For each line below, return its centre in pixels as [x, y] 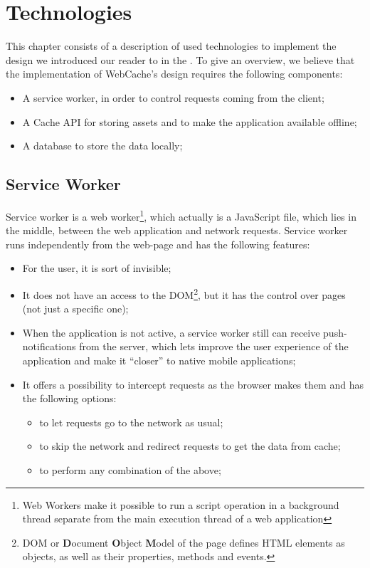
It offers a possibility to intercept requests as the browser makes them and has [193, 384]
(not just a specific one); [75, 309]
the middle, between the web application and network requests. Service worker [177, 230]
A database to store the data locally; [102, 146]
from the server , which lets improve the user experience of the [214, 346]
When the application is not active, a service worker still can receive [171, 332]
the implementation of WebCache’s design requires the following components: [174, 74]
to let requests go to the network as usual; [131, 422]
